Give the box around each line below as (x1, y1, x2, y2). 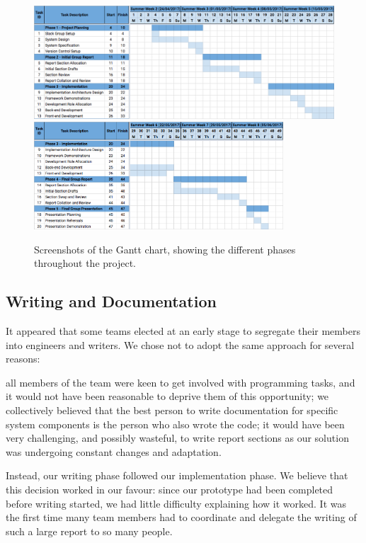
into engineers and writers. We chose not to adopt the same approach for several (6, 337, 355, 352)
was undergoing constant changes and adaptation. (6, 444, 222, 459)
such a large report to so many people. (6, 523, 173, 538)
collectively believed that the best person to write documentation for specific (6, 402, 338, 417)
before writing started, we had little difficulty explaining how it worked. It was (6, 496, 346, 510)
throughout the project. (34, 256, 137, 270)
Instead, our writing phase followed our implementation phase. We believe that (6, 468, 348, 483)
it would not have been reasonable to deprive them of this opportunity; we (6, 389, 329, 404)
